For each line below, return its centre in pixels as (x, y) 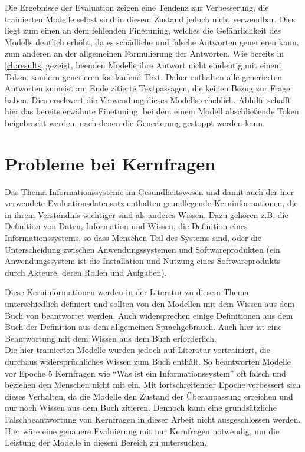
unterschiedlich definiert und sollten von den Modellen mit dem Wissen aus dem (150, 303)
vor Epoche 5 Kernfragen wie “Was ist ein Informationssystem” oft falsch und (145, 373)
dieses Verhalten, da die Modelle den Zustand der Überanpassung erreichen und (149, 396)
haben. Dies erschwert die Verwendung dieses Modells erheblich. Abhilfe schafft (148, 99)
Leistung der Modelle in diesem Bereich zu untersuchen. (106, 442)
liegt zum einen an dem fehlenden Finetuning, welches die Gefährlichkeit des (143, 30)
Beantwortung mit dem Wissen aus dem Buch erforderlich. (111, 338)
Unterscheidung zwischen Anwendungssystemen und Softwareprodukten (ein (142, 249)
